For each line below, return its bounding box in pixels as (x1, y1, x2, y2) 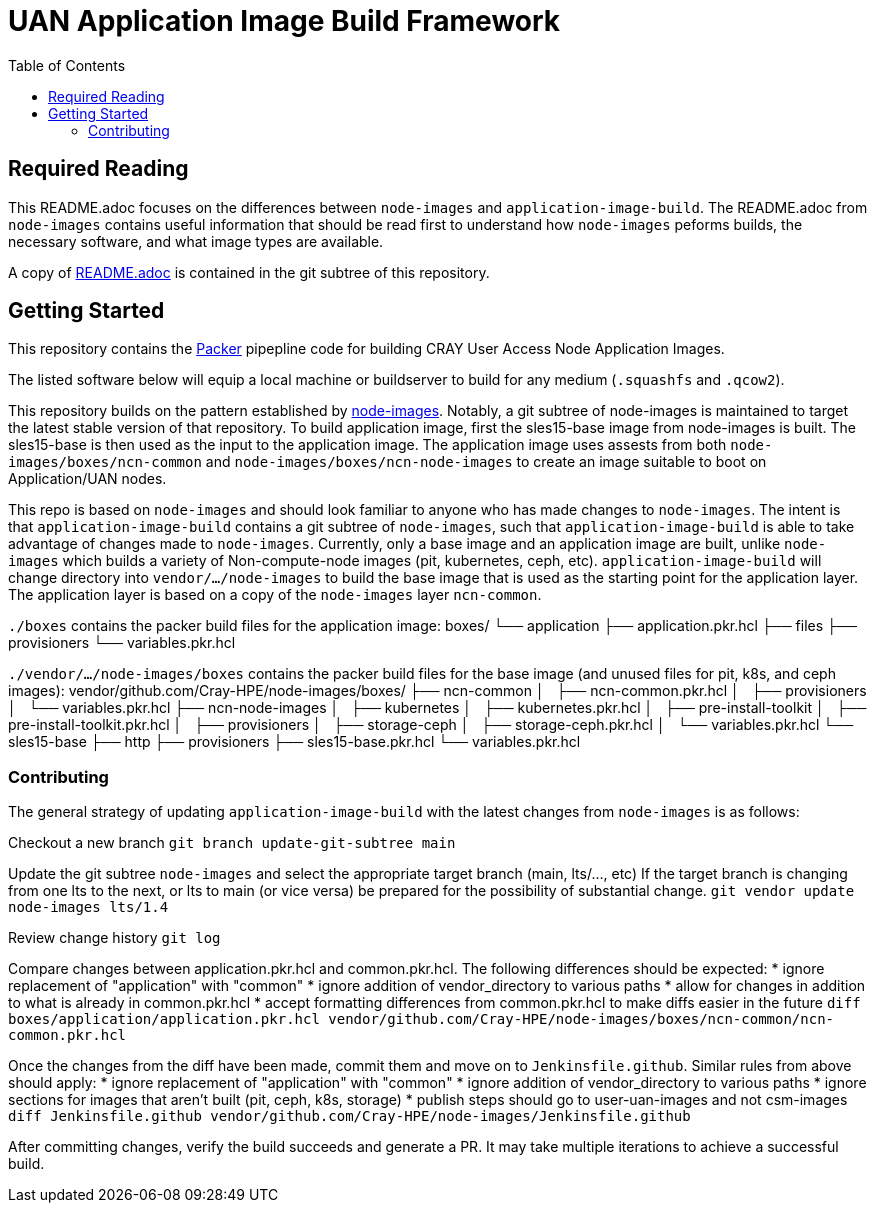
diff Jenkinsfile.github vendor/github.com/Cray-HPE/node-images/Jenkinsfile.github (8, 1108, 691, 1125)
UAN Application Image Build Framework (8, 4, 561, 38)
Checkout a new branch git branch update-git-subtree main (8, 834, 456, 852)
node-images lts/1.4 (8, 899, 169, 916)
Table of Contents (8, 56, 126, 74)
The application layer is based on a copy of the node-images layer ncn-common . (8, 586, 542, 604)
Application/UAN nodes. (8, 470, 167, 488)
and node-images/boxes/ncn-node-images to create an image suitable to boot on (205, 453, 767, 471)
